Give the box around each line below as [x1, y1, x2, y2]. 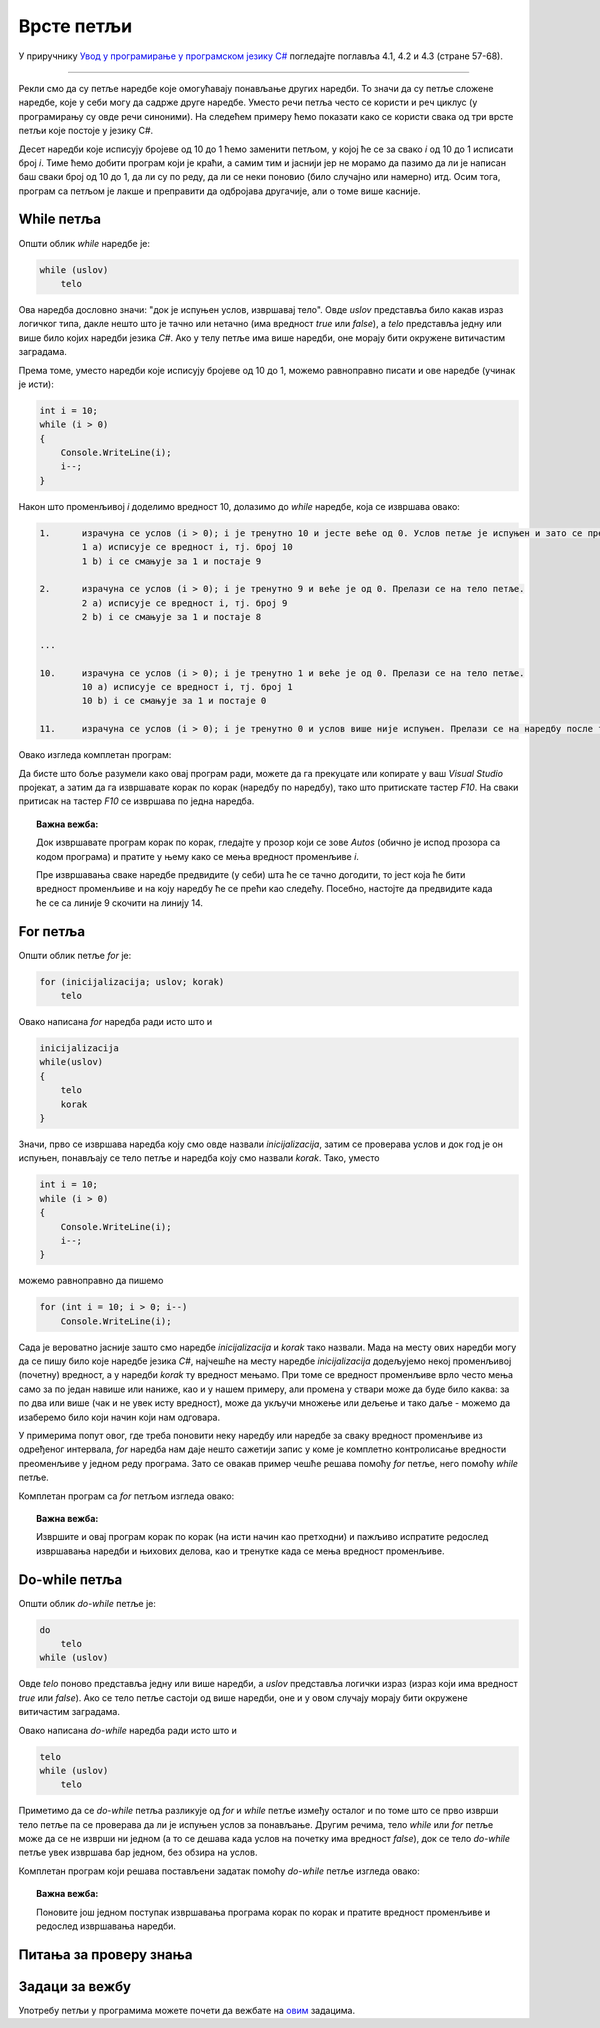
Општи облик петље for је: [18, 949, 132, 961]
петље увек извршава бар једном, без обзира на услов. [18, 1846, 258, 1859]
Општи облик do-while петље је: [18, 1597, 157, 1609]
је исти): [18, 378, 54, 390]
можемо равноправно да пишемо [18, 1275, 164, 1287]
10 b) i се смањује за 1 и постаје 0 [81, 695, 267, 707]
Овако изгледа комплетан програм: [18, 749, 172, 761]
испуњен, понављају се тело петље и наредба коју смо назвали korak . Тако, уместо [18, 1152, 380, 1164]
